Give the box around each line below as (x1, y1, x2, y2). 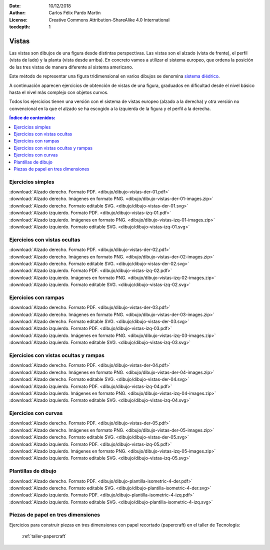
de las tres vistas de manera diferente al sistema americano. (9, 64, 133, 70)
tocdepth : (9, 24, 30, 30)
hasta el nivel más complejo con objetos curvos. (9, 89, 108, 95)
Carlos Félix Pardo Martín (48, 10, 101, 16)
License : (9, 16, 27, 22)
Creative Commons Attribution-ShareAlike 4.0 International (48, 16, 170, 22)
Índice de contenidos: (9, 115, 55, 121)
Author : (9, 10, 26, 16)
